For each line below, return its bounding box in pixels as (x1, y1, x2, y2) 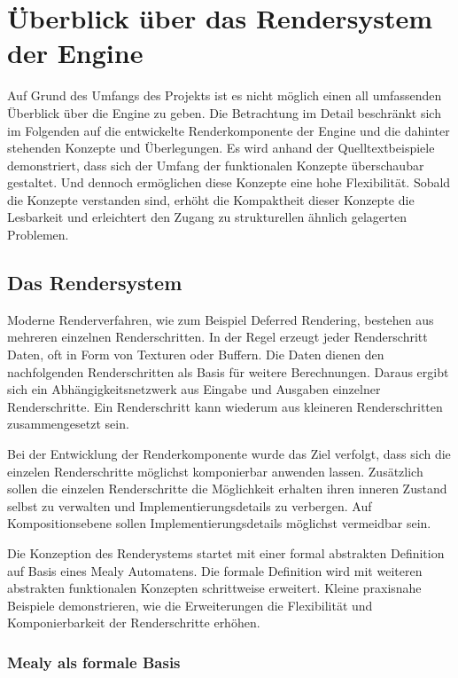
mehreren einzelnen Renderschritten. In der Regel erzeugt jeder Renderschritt (7, 327, 428, 346)
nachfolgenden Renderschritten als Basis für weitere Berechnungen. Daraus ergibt (7, 362, 449, 381)
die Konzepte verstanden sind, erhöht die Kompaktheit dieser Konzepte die (7, 190, 415, 209)
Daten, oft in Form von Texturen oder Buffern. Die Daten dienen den (7, 345, 384, 364)
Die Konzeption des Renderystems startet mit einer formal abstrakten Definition (7, 543, 445, 562)
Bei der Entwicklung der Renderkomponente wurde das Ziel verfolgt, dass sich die (7, 445, 451, 463)
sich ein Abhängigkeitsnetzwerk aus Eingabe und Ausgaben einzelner (7, 380, 381, 398)
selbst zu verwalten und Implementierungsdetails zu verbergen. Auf (7, 496, 372, 515)
